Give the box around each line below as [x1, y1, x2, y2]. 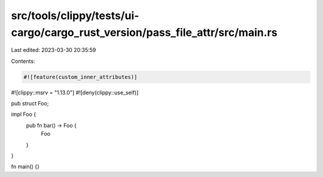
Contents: [11, 57, 35, 65]
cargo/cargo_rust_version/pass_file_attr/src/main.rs [11, 26, 278, 39]
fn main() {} [11, 163, 40, 170]
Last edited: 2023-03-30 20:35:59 [11, 47, 96, 54]
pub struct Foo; [11, 100, 49, 107]
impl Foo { [11, 111, 36, 118]
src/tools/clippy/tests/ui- [11, 9, 139, 22]
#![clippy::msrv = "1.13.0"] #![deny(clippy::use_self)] [11, 89, 139, 96]
